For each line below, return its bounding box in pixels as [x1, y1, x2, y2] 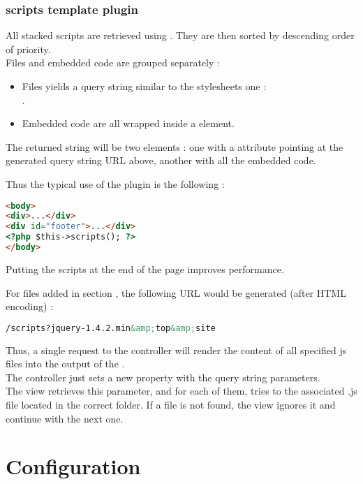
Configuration [6, 452, 141, 481]
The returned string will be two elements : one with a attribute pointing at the [6, 139, 343, 154]
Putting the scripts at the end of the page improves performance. [6, 261, 284, 276]
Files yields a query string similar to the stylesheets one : [22, 79, 267, 93]
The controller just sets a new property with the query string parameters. [6, 369, 320, 384]
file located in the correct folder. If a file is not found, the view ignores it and [6, 397, 336, 411]
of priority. [6, 41, 51, 56]
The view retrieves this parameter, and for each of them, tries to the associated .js [6, 383, 357, 398]
